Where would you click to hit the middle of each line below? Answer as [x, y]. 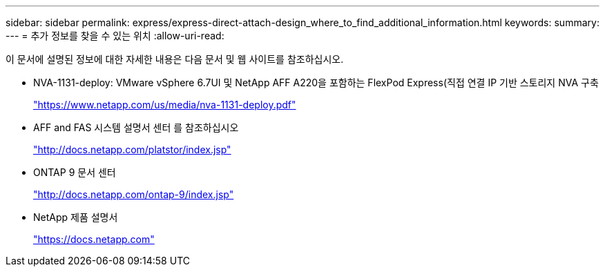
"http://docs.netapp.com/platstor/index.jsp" [132, 149]
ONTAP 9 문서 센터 [75, 172]
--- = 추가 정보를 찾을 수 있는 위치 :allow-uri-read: [115, 36]
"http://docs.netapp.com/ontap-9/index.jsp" [134, 194]
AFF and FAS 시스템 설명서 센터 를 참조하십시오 [136, 127]
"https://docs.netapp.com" [94, 239]
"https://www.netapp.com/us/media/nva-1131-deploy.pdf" [165, 105]
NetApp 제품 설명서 [76, 217]
